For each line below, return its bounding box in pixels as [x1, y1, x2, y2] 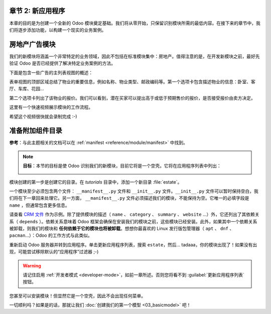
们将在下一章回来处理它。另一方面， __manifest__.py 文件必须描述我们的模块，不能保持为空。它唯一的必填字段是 [9, 195, 249, 201]
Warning [23, 262, 41, 268]
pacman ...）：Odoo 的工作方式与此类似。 [9, 232, 92, 238]
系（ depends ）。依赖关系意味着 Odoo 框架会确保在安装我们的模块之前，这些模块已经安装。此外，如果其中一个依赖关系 [9, 218, 257, 224]
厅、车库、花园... [9, 86, 45, 92]
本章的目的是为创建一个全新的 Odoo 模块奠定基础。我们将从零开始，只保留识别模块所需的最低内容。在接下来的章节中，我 [9, 20, 260, 26]
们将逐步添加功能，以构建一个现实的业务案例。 [9, 27, 106, 33]
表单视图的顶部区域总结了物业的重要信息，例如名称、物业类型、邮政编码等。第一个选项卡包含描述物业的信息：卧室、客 [9, 78, 255, 85]
